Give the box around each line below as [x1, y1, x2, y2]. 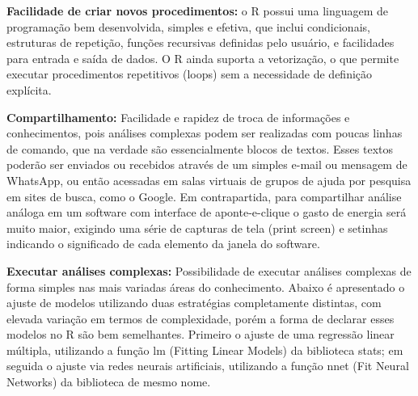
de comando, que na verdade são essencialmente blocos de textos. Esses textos [6, 140, 394, 157]
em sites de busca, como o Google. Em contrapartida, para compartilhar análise [6, 187, 402, 204]
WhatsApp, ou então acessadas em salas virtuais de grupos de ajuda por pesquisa [6, 171, 412, 188]
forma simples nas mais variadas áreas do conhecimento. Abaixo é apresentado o [6, 278, 405, 295]
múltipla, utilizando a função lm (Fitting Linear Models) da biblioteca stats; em [6, 341, 403, 358]
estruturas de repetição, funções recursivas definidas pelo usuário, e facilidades [6, 34, 395, 51]
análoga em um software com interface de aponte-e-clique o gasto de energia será [6, 204, 407, 221]
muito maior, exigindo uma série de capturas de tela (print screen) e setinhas [6, 219, 388, 236]
